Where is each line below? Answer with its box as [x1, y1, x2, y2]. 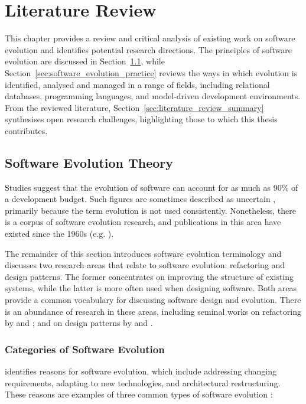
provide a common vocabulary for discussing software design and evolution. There [5, 294, 301, 306]
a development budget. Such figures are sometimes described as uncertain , [5, 193, 276, 205]
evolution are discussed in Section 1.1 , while [5, 55, 165, 67]
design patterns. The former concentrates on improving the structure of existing [5, 270, 294, 282]
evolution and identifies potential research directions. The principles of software [5, 43, 292, 56]
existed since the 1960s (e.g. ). [5, 227, 114, 240]
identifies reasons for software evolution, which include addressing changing [5, 365, 276, 377]
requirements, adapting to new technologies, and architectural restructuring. [5, 376, 281, 389]
